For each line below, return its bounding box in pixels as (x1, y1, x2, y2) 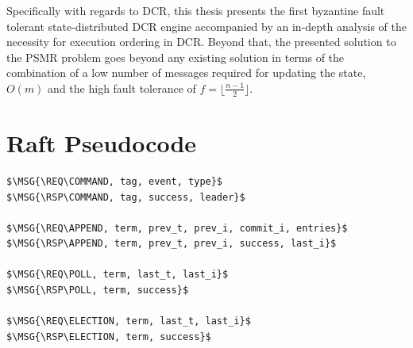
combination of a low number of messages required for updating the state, (6, 64, 366, 81)
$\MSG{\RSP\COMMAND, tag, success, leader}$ (6, 191, 245, 203)
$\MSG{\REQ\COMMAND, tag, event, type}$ (6, 175, 223, 187)
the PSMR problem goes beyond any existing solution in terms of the (6, 48, 345, 65)
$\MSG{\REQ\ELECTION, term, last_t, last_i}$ (6, 315, 251, 327)
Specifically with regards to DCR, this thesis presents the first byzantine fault (6, 2, 385, 18)
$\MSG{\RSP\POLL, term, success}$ (6, 285, 189, 296)
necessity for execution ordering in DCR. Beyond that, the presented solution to (6, 33, 396, 50)
